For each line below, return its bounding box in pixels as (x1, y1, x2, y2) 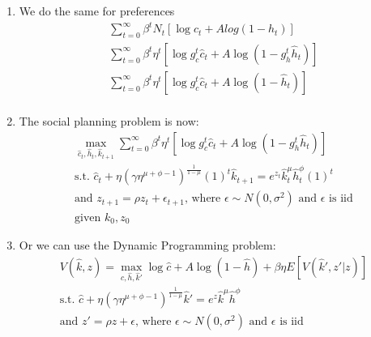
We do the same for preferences (19, 2, 175, 19)
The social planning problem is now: (19, 113, 199, 130)
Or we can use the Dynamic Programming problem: (19, 236, 276, 253)
